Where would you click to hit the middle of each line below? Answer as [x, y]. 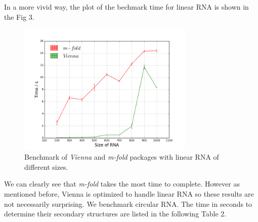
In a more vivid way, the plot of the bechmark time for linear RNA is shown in [126, 7]
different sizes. [46, 166]
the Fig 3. [19, 16]
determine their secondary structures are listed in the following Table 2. [115, 214]
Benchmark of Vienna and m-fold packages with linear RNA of [122, 157]
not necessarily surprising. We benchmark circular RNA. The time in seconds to [128, 203]
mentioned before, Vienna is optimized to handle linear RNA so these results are [129, 194]
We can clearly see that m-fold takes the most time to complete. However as [122, 184]
